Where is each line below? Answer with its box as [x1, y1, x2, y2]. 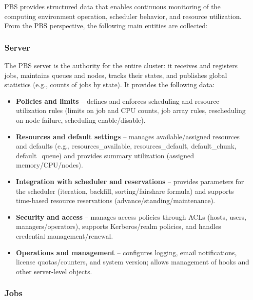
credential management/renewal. [16, 230, 113, 241]
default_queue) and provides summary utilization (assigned [16, 150, 194, 160]
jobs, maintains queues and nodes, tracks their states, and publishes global [4, 70, 227, 80]
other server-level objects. [16, 266, 92, 276]
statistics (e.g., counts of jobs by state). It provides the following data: [4, 79, 214, 90]
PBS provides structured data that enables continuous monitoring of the [4, 1, 221, 11]
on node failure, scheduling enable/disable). [16, 114, 146, 125]
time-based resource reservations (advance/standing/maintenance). [16, 195, 215, 206]
